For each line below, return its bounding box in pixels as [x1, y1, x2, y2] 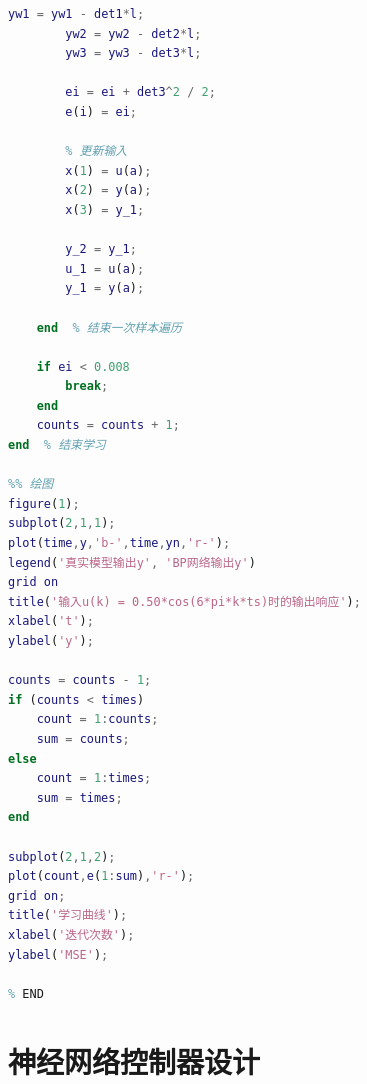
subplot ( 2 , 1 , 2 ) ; [8, 849, 116, 864]
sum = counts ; [36, 731, 130, 746]
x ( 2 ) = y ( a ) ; [65, 183, 152, 198]
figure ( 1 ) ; [8, 496, 80, 511]
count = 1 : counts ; [36, 712, 159, 727]
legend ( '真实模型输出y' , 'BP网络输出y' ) [8, 555, 256, 570]
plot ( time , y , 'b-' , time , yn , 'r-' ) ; [8, 536, 231, 551]
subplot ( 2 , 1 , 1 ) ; [8, 516, 116, 531]
